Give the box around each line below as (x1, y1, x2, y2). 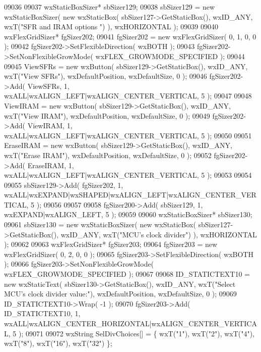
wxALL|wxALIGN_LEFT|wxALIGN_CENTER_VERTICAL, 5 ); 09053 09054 (4, 170, 252, 180)
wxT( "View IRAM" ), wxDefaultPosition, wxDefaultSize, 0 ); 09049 (4, 110, 210, 121)
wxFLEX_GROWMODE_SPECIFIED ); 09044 (95, 51, 245, 61)
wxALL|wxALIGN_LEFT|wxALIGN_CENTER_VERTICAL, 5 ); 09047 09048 (4, 90, 252, 101)
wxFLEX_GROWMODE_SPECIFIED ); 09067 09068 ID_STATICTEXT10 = (4, 269, 250, 279)
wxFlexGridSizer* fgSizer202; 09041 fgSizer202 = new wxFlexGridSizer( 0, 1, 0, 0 (4, 31, 256, 41)
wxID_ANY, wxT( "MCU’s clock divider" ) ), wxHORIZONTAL (60, 229, 257, 239)
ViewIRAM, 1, (27, 120, 73, 131)
